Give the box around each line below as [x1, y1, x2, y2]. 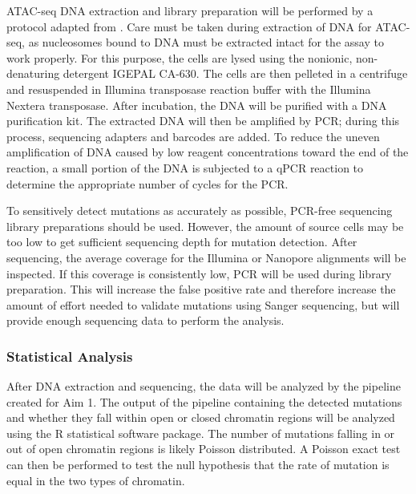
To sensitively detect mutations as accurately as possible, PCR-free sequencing [6, 202, 393, 219]
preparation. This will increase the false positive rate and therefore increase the [6, 281, 396, 298]
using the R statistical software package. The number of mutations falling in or [6, 424, 395, 441]
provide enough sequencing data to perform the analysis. [6, 312, 285, 329]
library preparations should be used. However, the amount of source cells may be [6, 217, 404, 234]
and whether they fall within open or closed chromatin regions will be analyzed [6, 409, 395, 426]
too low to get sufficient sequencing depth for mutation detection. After [6, 233, 357, 250]
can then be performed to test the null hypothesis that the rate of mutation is [6, 456, 390, 473]
